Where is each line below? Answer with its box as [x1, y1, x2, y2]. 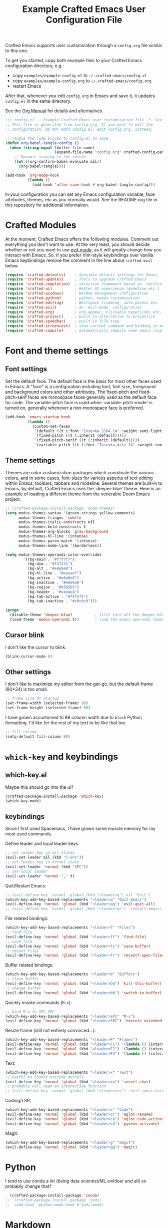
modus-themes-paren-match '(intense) [18, 538, 97, 543]
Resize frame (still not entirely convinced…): [5, 1028, 96, 1034]
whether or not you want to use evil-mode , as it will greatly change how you [5, 246, 161, 252]
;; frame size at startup [5, 696, 59, 701]
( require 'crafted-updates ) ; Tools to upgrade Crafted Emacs [5, 277, 146, 282]
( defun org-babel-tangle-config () [5, 140, 79, 146]
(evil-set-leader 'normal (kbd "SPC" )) [5, 864, 88, 869]
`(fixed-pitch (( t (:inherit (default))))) [34, 433, 126, 438]
